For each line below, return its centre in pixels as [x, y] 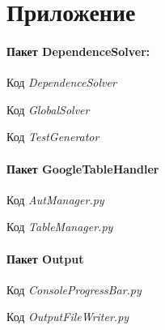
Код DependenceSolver [61, 82]
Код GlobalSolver [48, 109]
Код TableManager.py [60, 227]
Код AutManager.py [55, 199]
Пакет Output [45, 258]
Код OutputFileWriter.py [68, 317]
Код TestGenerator [53, 137]
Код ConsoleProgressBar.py [74, 289]
